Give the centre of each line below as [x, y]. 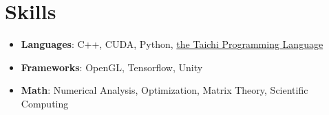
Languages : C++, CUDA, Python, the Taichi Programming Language [172, 44]
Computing [45, 103]
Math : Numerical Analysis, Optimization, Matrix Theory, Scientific [164, 90]
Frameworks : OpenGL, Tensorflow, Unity [112, 67]
